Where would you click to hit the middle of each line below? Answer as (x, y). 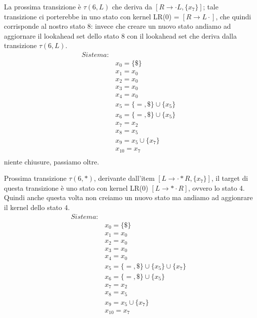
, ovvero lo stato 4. (216, 187)
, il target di (230, 178)
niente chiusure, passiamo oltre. (52, 161)
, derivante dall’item (124, 178)
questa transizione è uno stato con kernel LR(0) (76, 187)
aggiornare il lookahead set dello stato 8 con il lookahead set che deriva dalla (120, 35)
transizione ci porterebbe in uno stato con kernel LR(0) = (92, 16)
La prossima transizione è (43, 6)
